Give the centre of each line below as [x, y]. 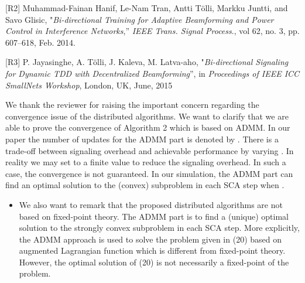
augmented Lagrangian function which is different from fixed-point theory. [152, 250]
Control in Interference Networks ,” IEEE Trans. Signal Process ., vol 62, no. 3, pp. [152, 31]
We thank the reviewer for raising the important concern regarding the [132, 105]
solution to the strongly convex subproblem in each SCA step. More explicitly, [159, 228]
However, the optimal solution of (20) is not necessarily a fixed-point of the [154, 262]
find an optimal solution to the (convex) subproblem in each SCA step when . [145, 185]
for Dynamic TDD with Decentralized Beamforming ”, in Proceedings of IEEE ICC [152, 73]
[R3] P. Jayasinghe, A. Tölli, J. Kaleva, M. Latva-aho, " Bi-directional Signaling [147, 62]
